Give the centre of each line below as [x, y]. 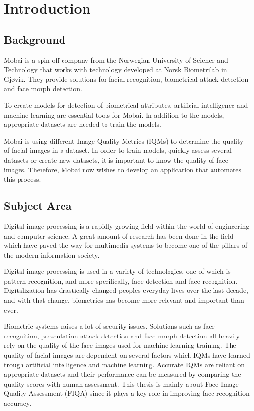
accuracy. [18, 403]
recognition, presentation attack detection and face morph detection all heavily [122, 335]
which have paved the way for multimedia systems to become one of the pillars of [126, 245]
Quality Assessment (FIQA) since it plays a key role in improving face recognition [127, 393]
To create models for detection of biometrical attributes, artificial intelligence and [126, 105]
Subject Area [38, 205]
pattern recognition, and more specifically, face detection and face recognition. [121, 280]
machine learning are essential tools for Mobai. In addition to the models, [114, 114]
